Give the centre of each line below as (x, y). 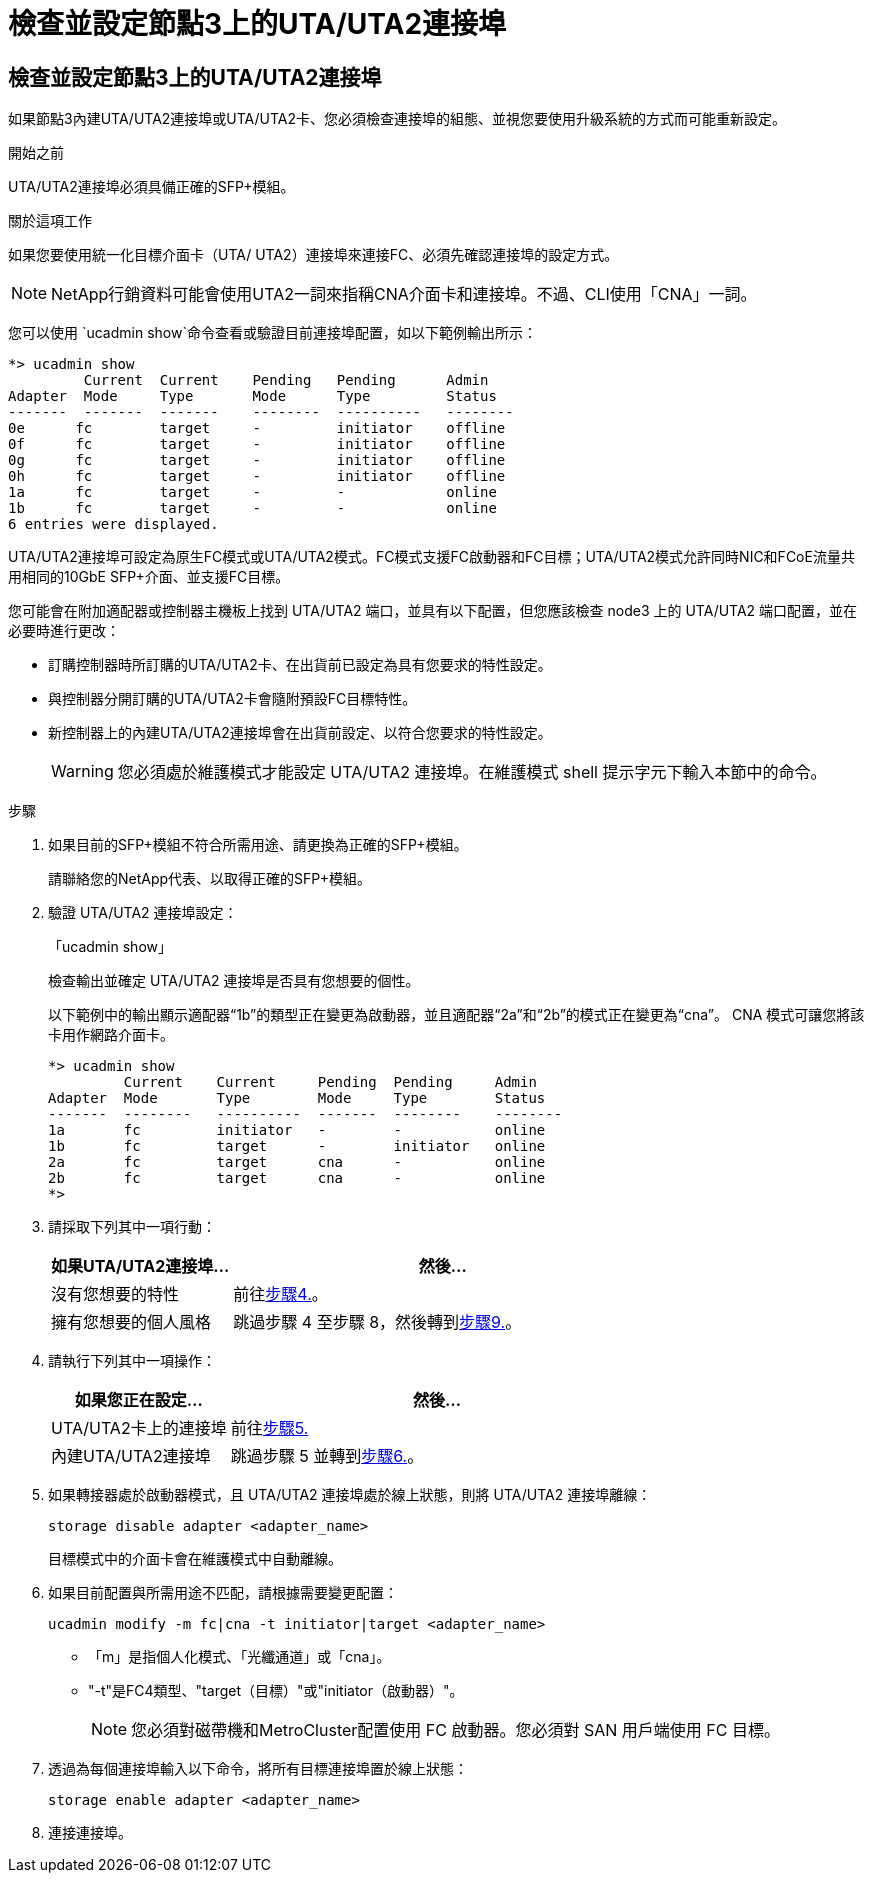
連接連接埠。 (90, 1833)
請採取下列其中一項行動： (132, 1227)
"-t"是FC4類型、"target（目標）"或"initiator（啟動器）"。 (276, 1691)
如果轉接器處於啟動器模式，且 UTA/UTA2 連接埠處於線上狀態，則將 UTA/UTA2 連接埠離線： (350, 1495)
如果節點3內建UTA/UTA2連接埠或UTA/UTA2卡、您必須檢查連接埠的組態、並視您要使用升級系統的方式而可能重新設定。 (397, 119)
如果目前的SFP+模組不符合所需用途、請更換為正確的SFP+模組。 (258, 845)
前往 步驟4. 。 (280, 1294)
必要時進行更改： (64, 631)
